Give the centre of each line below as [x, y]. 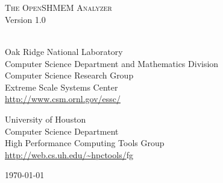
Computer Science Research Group [69, 75]
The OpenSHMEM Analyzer [58, 8]
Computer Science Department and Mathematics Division [112, 63]
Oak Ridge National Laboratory [64, 51]
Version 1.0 [25, 19]
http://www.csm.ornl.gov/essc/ [63, 99]
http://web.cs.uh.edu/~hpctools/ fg [69, 154]
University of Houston [46, 119]
